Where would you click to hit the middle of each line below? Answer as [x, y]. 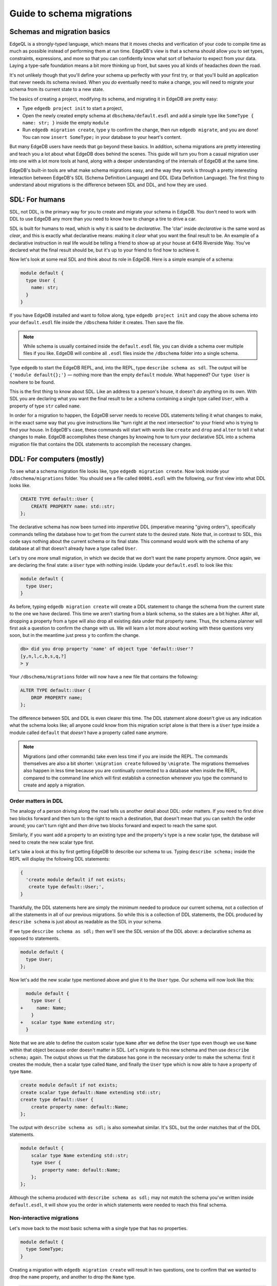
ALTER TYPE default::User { [55, 690]
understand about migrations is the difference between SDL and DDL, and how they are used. [108, 185]
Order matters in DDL [36, 801]
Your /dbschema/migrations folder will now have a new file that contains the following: [104, 677]
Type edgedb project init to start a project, [73, 109]
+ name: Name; [43, 1008]
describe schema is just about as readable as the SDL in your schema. [86, 922]
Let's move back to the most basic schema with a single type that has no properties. [98, 1228]
